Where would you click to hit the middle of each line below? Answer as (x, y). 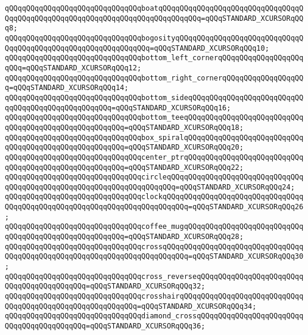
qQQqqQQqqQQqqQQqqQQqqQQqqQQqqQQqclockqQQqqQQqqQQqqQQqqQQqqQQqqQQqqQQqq (154, 197)
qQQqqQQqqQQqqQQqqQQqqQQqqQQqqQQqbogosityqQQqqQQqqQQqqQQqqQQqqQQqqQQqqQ (154, 38)
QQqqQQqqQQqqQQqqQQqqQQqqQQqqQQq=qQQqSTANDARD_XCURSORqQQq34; (131, 306)
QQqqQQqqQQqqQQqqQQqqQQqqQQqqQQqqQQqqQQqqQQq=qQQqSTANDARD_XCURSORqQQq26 (154, 207)
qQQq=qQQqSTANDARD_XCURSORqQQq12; (73, 68)
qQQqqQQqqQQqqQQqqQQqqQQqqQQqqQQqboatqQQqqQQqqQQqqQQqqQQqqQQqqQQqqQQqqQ (154, 8)
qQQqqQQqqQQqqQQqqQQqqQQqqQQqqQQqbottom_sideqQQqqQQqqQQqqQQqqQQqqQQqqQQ (154, 97)
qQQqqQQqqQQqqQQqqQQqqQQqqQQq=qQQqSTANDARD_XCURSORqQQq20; (124, 148)
